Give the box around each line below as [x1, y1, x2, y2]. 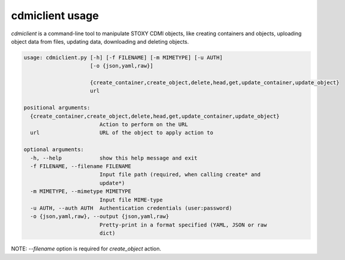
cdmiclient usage [11, 9, 99, 22]
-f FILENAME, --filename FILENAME [30, 163, 132, 170]
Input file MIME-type [99, 196, 163, 203]
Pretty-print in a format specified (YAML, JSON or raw [99, 221, 267, 228]
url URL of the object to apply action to [30, 129, 214, 136]
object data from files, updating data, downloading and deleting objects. [11, 38, 189, 45]
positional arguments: [23, 105, 90, 111]
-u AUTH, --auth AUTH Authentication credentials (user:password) [30, 204, 232, 212]
